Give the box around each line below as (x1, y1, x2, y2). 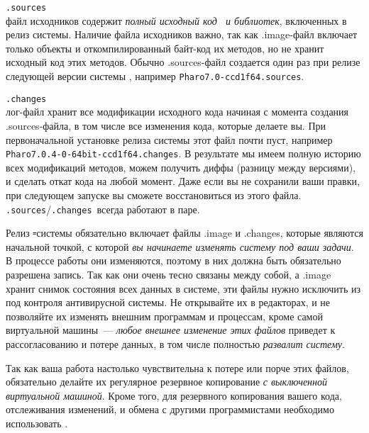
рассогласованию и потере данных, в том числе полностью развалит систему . (6, 336, 345, 351)
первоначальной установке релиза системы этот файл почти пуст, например (6, 132, 333, 147)
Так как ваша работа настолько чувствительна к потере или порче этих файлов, (6, 360, 349, 375)
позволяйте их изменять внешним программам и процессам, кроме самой (6, 308, 323, 323)
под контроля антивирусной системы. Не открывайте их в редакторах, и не (6, 295, 331, 310)
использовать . (6, 415, 68, 430)
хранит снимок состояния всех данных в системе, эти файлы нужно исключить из (6, 281, 361, 296)
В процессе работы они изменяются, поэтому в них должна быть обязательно (6, 253, 341, 268)
